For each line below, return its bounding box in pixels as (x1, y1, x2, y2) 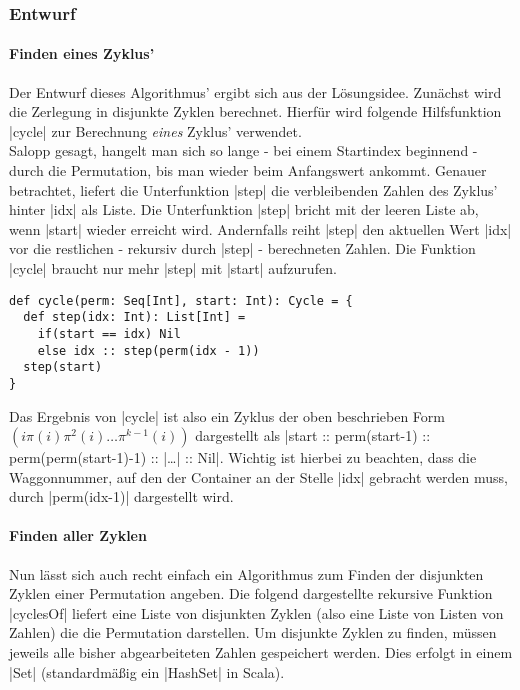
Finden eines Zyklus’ (9, 43, 155, 64)
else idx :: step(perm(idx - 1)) (37, 343, 260, 358)
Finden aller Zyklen (9, 525, 147, 546)
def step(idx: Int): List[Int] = (23, 310, 246, 325)
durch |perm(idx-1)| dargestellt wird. (9, 486, 234, 507)
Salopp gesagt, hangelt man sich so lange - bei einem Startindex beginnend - (9, 140, 478, 161)
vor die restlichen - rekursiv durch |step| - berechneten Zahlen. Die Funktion (9, 238, 476, 259)
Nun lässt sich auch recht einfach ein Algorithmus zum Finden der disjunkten (9, 563, 484, 584)
